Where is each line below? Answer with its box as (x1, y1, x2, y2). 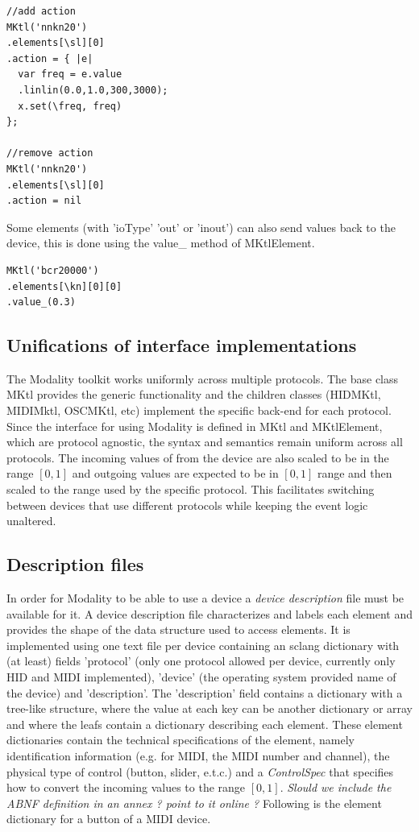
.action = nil (6, 195, 82, 207)
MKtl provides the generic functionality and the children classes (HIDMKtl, (6, 386, 381, 403)
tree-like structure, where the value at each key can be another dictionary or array (6, 700, 413, 717)
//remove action (6, 147, 93, 159)
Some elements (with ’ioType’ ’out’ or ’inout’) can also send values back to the (6, 218, 396, 235)
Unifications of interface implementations (6, 333, 357, 358)
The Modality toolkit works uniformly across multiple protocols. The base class (6, 370, 399, 387)
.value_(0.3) (6, 296, 76, 308)
